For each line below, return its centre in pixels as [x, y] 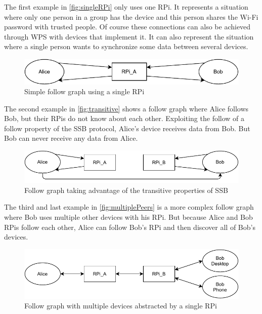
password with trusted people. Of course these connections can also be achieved [127, 27]
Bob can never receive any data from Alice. [71, 138]
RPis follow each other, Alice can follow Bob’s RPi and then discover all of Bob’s [130, 227]
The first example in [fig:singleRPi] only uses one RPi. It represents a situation [126, 7]
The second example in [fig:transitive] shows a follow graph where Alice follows [126, 108]
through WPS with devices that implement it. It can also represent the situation [129, 36]
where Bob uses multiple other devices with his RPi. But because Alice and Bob [128, 217]
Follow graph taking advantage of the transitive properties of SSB [126, 190]
